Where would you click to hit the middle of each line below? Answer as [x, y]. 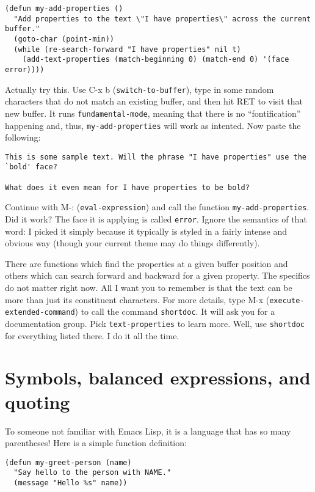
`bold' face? [31, 167]
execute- [287, 300]
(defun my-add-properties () [64, 9]
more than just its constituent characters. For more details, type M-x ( [137, 299]
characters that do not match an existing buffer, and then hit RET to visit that [154, 101]
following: [23, 137]
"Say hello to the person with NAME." [92, 473]
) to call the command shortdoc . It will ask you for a [175, 311]
